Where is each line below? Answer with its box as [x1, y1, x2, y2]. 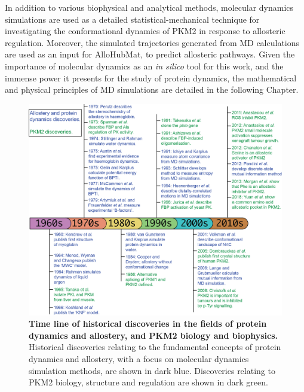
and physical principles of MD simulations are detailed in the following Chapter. [5, 83, 299, 96]
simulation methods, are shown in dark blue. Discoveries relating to [29, 364, 275, 376]
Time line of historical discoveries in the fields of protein [29, 317, 267, 330]
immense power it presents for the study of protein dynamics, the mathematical [5, 71, 297, 84]
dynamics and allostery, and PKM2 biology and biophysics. [29, 329, 278, 341]
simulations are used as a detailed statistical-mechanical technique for [5, 13, 260, 25]
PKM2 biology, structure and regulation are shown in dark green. [29, 376, 268, 388]
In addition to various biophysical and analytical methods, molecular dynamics [5, 1, 294, 13]
